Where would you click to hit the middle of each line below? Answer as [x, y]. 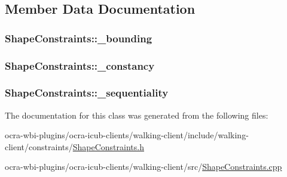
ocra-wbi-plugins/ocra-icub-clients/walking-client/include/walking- [127, 135]
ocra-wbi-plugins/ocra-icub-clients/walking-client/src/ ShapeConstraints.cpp [143, 167]
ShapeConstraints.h [108, 146]
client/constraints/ [39, 146]
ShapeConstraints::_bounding [79, 38]
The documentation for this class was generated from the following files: [137, 115]
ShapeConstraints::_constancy [80, 65]
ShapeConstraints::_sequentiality [87, 93]
